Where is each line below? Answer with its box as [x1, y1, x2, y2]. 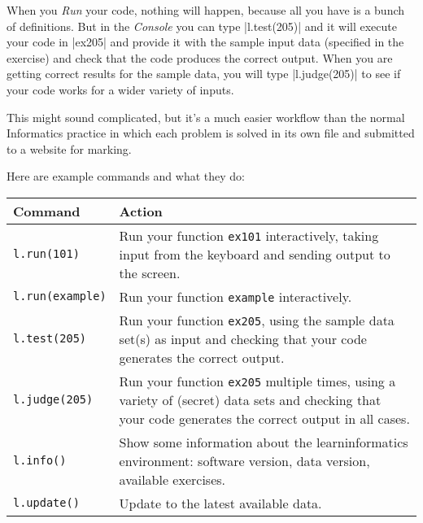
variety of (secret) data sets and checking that [119, 390, 382, 409]
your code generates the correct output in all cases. [119, 408, 410, 428]
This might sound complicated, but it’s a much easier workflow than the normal [7, 108, 405, 125]
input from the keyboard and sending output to [119, 244, 390, 264]
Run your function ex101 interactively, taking [119, 225, 379, 245]
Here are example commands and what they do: [7, 168, 245, 185]
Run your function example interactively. [119, 286, 352, 306]
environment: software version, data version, [119, 451, 370, 470]
